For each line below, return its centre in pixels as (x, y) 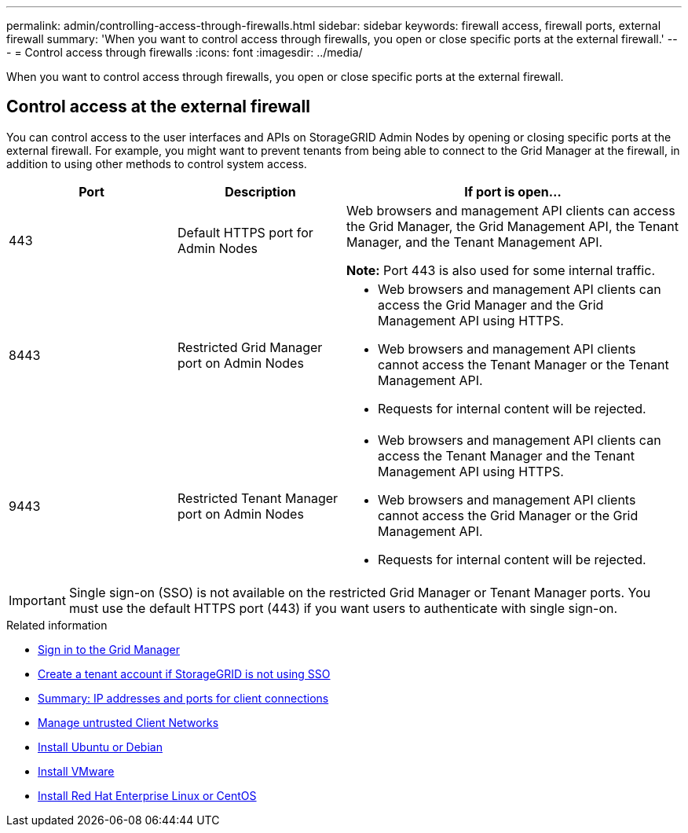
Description (260, 191)
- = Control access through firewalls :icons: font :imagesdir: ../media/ (185, 52)
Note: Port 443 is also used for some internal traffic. (501, 270)
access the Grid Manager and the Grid (491, 305)
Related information (57, 625)
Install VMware (76, 771)
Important (37, 600)
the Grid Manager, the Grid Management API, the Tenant (513, 226)
